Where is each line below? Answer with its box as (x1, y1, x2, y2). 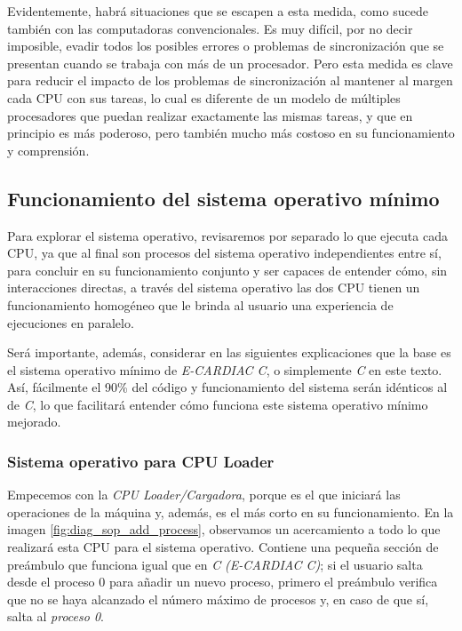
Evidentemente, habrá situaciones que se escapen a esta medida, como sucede (7, 2, 428, 20)
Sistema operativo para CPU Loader (7, 451, 275, 472)
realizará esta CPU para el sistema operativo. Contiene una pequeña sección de (7, 538, 439, 556)
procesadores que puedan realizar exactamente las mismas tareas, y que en (7, 106, 413, 124)
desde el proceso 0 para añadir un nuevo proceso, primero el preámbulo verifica (7, 572, 438, 591)
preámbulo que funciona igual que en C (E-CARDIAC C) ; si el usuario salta (7, 555, 423, 573)
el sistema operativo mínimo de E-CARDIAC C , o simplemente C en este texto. (7, 360, 442, 379)
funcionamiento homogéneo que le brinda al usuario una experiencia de (7, 295, 394, 314)
